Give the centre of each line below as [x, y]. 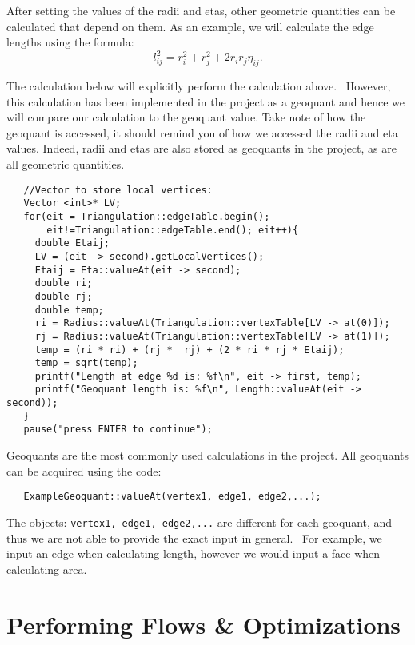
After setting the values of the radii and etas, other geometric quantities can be [201, 10]
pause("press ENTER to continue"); [118, 430]
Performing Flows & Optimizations [204, 624]
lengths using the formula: [70, 42]
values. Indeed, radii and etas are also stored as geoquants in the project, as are [202, 148]
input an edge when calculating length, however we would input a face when [194, 553]
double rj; [64, 296]
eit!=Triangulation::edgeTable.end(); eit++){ [173, 230]
